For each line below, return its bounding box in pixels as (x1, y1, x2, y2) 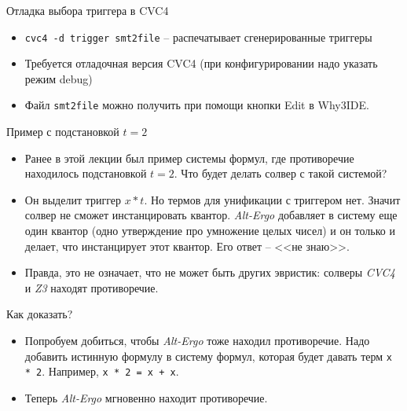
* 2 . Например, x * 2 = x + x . (24, 363, 179, 380)
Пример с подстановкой (6, 123, 119, 140)
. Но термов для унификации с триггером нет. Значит (144, 191, 401, 207)
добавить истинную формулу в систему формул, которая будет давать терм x (24, 347, 392, 364)
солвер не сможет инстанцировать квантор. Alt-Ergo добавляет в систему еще (24, 207, 398, 223)
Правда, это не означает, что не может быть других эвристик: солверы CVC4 (24, 264, 395, 281)
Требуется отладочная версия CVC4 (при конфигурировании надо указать (24, 55, 378, 72)
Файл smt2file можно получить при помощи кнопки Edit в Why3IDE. (24, 97, 369, 113)
